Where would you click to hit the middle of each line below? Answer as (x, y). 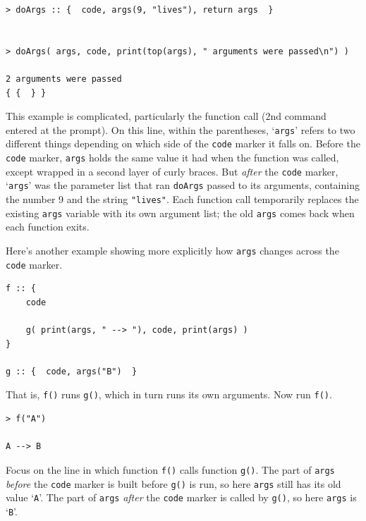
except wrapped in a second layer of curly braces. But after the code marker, (172, 171)
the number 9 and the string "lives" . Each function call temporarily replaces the (182, 199)
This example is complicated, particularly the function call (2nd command (166, 116)
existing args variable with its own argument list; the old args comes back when (180, 213)
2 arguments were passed (64, 79)
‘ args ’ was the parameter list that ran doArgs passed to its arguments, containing (183, 185)
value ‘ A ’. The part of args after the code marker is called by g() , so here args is (181, 497)
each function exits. (48, 227)
